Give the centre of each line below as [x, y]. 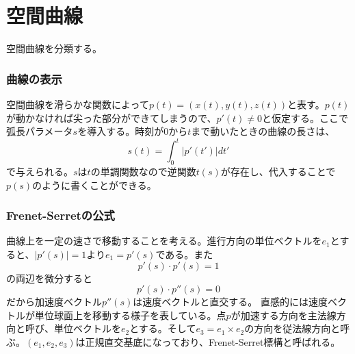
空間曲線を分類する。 [54, 48]
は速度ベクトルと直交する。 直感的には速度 [230, 302]
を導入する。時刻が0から [133, 131]
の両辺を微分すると [49, 278]
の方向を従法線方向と [292, 328]
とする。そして [163, 328]
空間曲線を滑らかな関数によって [78, 104]
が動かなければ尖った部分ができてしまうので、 [111, 117]
